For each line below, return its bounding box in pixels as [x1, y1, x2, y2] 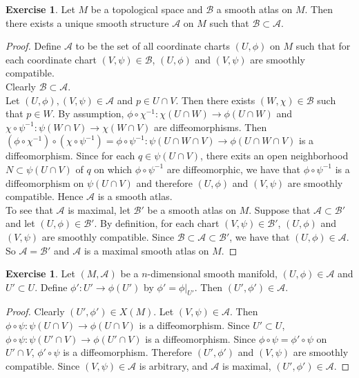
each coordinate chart [6, 52, 97, 66]
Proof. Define [6, 39, 61, 53]
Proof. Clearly [6, 304, 65, 319]
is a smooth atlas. [97, 189, 173, 203]
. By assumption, [52, 106, 124, 121]
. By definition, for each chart [94, 216, 220, 230]
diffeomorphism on [6, 175, 84, 190]
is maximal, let [68, 202, 130, 217]
